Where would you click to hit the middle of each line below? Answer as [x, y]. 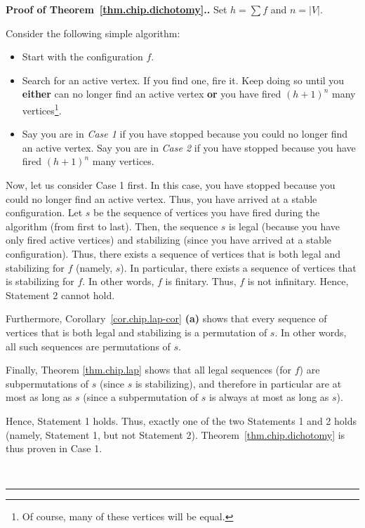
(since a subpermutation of [141, 397]
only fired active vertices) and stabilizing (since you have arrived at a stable [169, 240]
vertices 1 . [42, 109]
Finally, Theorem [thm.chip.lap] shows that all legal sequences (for [148, 370]
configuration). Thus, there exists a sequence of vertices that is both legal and [173, 253]
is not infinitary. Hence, [298, 281]
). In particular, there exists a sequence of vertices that [238, 267]
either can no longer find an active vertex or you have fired [152, 94]
